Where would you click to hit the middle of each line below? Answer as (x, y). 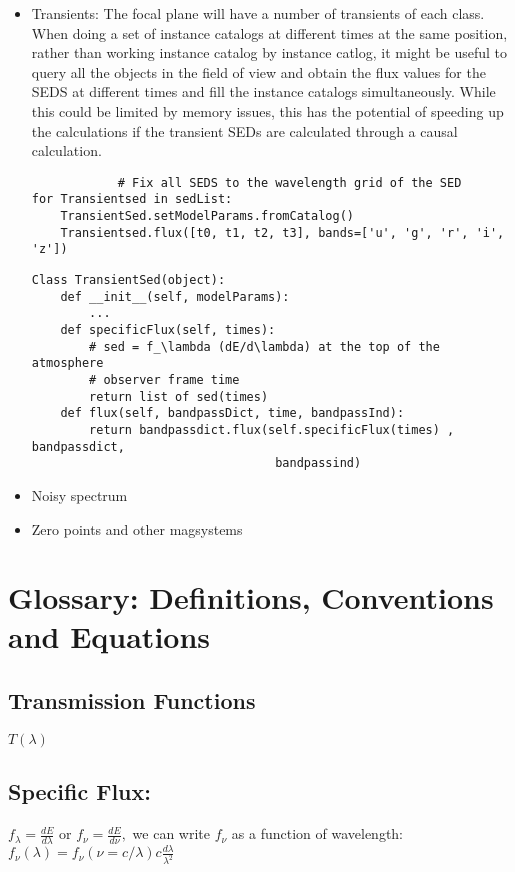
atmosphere (67, 363)
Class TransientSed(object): (128, 280)
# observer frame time (164, 379)
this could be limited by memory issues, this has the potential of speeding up (267, 110)
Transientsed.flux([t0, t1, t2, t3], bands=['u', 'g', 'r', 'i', (282, 232)
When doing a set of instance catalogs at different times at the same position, (269, 32)
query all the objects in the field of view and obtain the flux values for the (258, 71)
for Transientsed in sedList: (132, 199)
